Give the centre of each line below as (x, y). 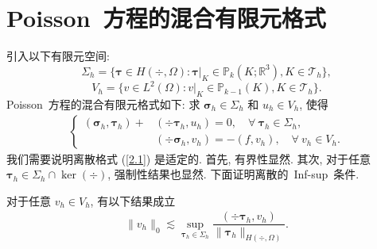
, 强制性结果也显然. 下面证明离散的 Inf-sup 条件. (233, 174)
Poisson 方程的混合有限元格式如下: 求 (103, 104)
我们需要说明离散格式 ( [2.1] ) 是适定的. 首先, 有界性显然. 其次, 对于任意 (189, 158)
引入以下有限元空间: (58, 56)
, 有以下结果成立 (133, 200)
